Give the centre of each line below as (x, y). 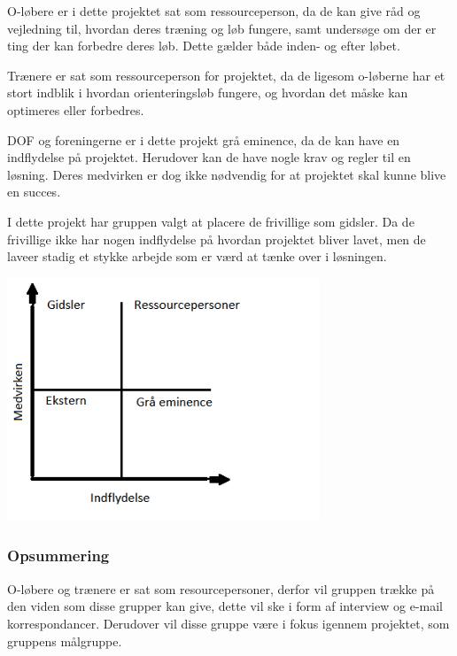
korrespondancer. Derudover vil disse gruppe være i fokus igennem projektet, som (228, 623)
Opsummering (58, 556)
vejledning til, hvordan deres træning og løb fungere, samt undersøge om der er (222, 28)
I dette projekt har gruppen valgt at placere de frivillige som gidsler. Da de (211, 221)
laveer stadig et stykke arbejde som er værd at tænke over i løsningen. (197, 256)
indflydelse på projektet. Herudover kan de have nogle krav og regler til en (209, 157)
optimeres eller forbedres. (76, 109)
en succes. (34, 192)
